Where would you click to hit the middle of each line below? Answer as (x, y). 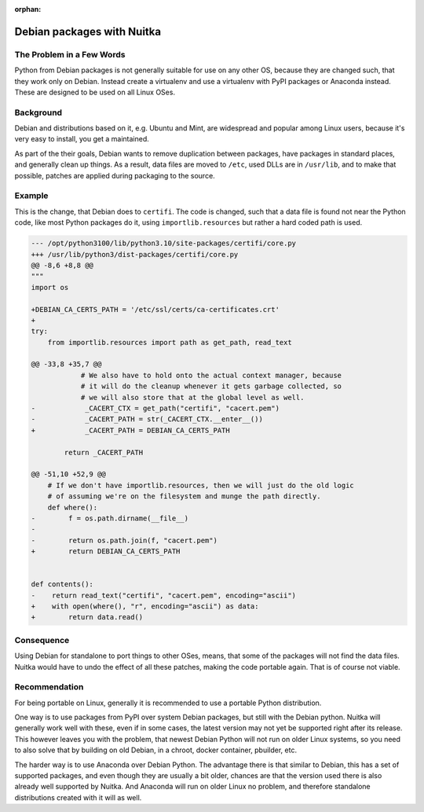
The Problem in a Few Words (70, 54)
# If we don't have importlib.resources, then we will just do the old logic (201, 485)
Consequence (42, 640)
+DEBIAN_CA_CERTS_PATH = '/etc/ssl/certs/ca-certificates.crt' (155, 309)
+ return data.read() (87, 617)
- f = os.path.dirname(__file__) (110, 518)
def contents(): (62, 584)
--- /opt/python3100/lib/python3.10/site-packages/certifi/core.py (164, 243)
